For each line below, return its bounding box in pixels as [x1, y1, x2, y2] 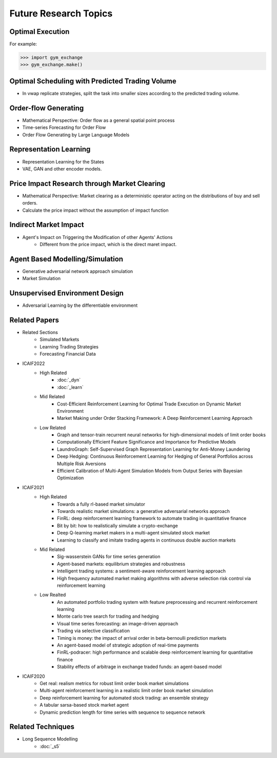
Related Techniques [9, 723, 74, 731]
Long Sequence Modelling [22, 736, 78, 742]
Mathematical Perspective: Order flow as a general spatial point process [22, 117, 175, 123]
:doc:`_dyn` [57, 377, 81, 383]
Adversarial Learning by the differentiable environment [22, 302, 138, 308]
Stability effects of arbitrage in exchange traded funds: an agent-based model [57, 663, 222, 670]
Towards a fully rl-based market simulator [57, 501, 146, 507]
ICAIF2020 [22, 673, 46, 679]
